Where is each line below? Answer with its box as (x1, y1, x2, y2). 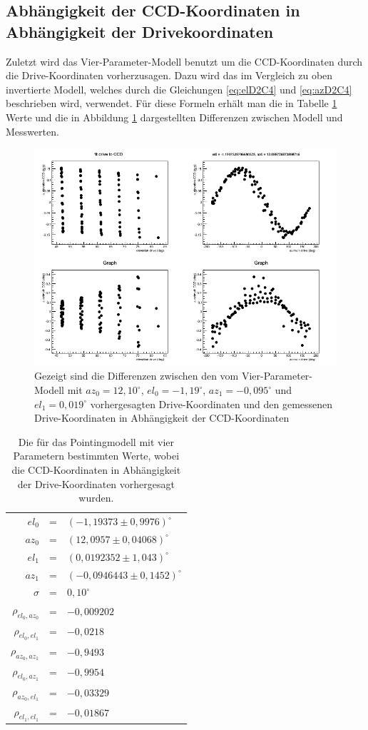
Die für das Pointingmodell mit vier (18, 434, 175, 449)
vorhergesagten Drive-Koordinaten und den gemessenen (90, 396, 333, 411)
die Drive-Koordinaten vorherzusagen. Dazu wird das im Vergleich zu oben (6, 68, 333, 83)
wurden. (78, 490, 114, 505)
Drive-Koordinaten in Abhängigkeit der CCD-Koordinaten (34, 410, 290, 425)
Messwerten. (6, 123, 59, 138)
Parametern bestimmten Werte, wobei (13, 448, 180, 463)
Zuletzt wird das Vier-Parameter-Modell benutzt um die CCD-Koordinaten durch (6, 54, 363, 69)
